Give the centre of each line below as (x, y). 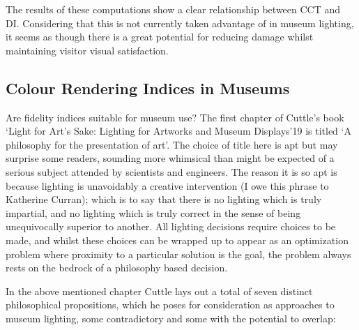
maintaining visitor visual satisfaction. (87, 50)
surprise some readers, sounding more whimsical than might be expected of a (170, 158)
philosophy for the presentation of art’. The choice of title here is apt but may (172, 144)
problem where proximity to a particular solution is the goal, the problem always (178, 254)
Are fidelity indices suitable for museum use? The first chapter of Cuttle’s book (175, 117)
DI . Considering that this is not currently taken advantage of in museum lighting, (180, 23)
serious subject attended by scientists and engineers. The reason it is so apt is (171, 171)
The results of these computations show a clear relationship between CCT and (173, 9)
